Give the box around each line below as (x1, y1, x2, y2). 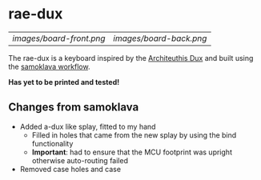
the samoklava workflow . (8, 62, 90, 71)
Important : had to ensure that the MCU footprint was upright (31, 147, 232, 157)
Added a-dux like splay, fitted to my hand (19, 122, 156, 131)
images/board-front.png (12, 33, 106, 44)
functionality (31, 138, 74, 148)
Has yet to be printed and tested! (8, 77, 120, 86)
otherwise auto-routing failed (31, 155, 128, 165)
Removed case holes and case (19, 164, 122, 174)
